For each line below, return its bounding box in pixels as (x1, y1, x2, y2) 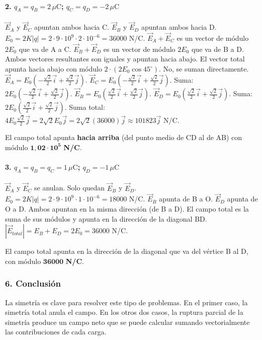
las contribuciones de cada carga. (5, 326, 107, 337)
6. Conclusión (5, 277, 61, 290)
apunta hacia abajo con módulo (5, 63, 102, 74)
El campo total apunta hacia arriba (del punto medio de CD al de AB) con (5, 132, 242, 143)
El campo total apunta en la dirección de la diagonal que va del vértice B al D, (5, 246, 248, 256)
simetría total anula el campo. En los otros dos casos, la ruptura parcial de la (5, 307, 243, 317)
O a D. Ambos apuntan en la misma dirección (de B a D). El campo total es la (5, 203, 249, 214)
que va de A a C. (19, 43, 71, 54)
